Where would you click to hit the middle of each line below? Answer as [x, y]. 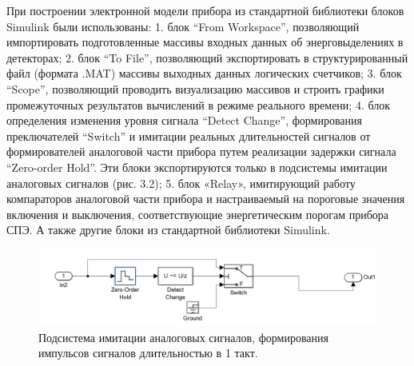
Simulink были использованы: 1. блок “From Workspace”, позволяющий [183, 26]
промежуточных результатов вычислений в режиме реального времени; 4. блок [199, 104]
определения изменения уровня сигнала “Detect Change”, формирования [185, 120]
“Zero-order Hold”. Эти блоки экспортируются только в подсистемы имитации [197, 167]
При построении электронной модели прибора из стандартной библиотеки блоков [205, 10]
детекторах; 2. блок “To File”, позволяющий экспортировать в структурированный [207, 57]
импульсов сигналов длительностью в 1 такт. [148, 353]
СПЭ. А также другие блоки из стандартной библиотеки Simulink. [168, 230]
